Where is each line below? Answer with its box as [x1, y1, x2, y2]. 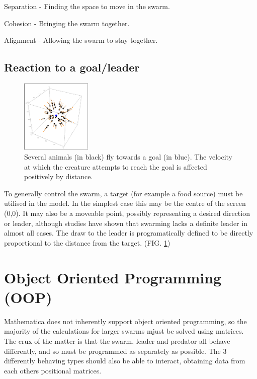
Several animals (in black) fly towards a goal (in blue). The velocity [24, 151, 233, 162]
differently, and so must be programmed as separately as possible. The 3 [4, 345, 227, 356]
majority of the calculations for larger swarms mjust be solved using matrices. [4, 326, 244, 336]
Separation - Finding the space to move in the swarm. [4, 1, 170, 11]
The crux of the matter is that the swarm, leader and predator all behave [4, 335, 230, 346]
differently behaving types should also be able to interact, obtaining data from [4, 355, 245, 366]
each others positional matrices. [4, 365, 102, 375]
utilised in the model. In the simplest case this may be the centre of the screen [4, 198, 246, 208]
